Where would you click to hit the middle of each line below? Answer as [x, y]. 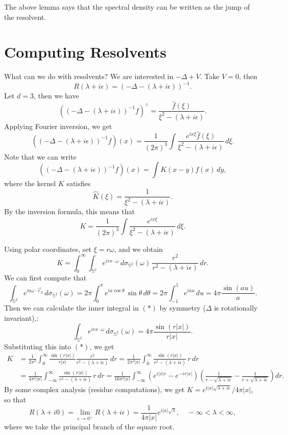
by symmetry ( [183, 308]
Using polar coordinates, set [48, 249]
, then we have [56, 96]
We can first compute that [45, 278]
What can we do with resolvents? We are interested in [89, 76]
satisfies [79, 183]
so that [15, 400]
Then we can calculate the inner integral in [71, 308]
